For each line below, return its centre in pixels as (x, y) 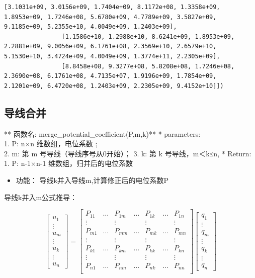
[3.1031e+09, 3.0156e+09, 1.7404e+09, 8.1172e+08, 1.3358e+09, (112, 7)
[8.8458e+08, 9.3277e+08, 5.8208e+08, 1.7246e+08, (148, 66)
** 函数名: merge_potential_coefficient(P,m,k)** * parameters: (102, 133)
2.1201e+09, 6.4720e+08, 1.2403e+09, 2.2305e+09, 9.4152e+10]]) (114, 86)
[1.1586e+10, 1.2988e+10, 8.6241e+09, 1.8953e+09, (148, 36)
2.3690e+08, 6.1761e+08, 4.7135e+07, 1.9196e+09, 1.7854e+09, (110, 76)
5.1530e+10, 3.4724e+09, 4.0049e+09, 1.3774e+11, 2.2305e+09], (112, 56)
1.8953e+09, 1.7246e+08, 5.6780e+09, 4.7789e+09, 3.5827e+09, (110, 17)
